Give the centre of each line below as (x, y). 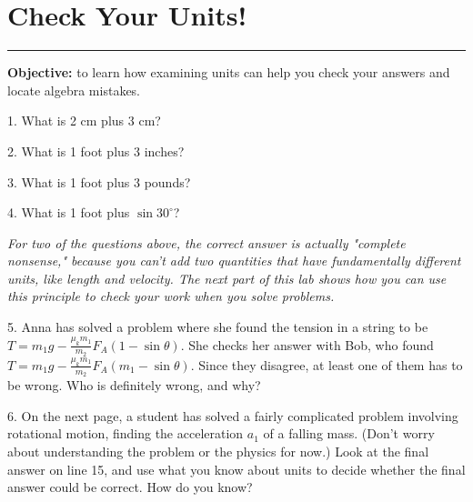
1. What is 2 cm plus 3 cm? (84, 120)
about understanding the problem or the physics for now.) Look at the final (218, 451)
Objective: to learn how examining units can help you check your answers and (229, 72)
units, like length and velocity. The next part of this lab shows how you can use (227, 278)
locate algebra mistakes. (74, 90)
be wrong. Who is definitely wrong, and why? (134, 385)
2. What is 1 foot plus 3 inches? (96, 151)
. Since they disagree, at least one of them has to (327, 364)
